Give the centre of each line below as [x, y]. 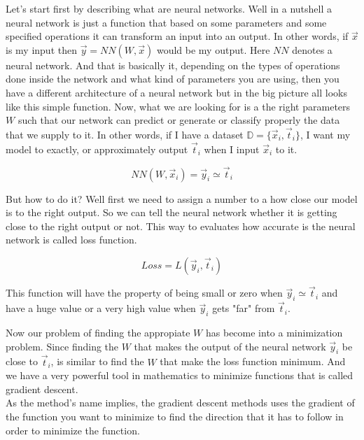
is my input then [41, 49]
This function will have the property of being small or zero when [144, 293]
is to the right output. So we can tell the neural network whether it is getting [171, 212]
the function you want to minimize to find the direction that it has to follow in [175, 416]
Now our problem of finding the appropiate [98, 332]
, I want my [325, 134]
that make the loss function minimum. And [253, 361]
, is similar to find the [97, 361]
